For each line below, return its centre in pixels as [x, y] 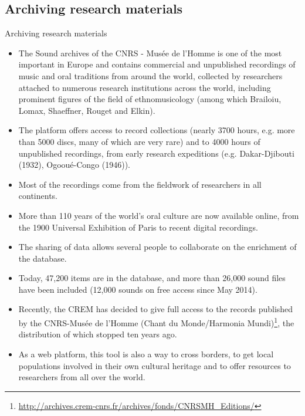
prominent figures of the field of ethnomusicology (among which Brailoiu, [150, 99]
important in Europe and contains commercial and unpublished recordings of [157, 64]
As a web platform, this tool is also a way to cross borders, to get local [146, 354]
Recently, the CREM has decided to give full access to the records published [156, 309]
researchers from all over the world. [82, 377]
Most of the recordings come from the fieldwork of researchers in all [140, 184]
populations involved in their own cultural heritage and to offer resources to [155, 365]
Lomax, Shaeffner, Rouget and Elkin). [87, 110]
